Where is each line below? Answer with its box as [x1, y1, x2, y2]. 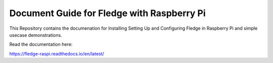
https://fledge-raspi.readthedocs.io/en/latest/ [9, 50, 105, 56]
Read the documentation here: [9, 41, 73, 47]
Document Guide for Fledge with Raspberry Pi [9, 8, 206, 19]
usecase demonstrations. [9, 32, 63, 38]
